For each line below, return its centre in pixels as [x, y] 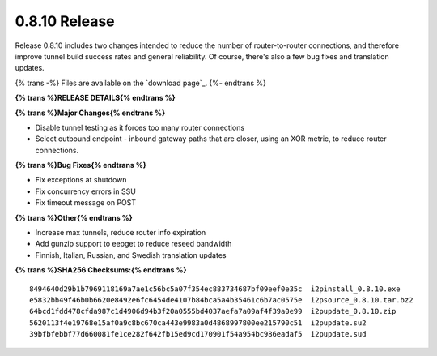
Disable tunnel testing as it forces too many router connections [140, 127]
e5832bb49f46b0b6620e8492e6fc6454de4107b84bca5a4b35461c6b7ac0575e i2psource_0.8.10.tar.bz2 [221, 300]
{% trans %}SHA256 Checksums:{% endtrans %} [101, 270]
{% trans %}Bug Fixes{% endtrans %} [81, 165]
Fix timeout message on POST [86, 203]
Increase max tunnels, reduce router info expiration [121, 233]
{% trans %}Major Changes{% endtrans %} [90, 113]
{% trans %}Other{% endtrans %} [74, 217]
